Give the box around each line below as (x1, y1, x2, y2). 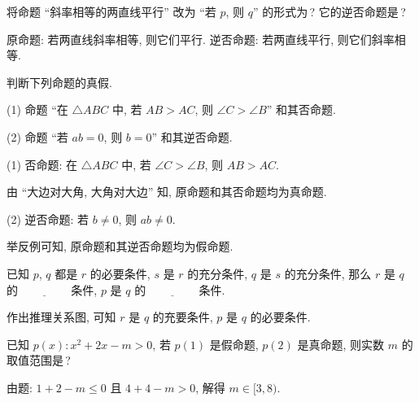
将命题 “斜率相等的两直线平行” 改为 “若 (7, 3, 216, 20)
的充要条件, (152, 308, 213, 326)
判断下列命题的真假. (7, 73, 112, 90)
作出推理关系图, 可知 (7, 308, 116, 326)
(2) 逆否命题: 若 (7, 210, 89, 227)
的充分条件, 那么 (284, 264, 372, 282)
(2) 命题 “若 (7, 128, 68, 145)
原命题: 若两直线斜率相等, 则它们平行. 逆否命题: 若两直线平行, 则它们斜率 (7, 30, 395, 47)
